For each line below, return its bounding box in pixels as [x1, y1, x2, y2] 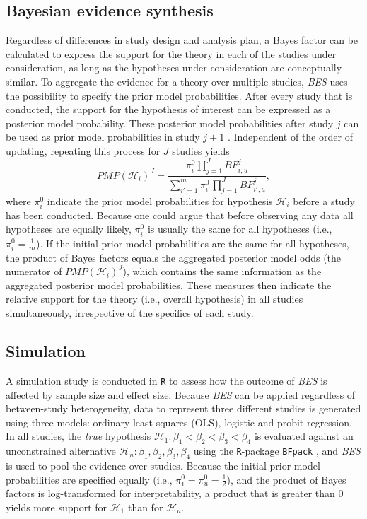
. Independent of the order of [227, 129, 353, 144]
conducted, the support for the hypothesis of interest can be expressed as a [6, 102, 331, 117]
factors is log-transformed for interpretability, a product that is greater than [6, 486, 335, 501]
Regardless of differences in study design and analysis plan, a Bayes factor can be [6, 33, 359, 47]
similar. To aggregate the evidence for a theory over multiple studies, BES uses [6, 74, 348, 88]
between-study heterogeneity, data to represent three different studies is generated [6, 401, 361, 416]
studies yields [172, 143, 230, 158]
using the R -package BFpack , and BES [193, 443, 361, 458]
